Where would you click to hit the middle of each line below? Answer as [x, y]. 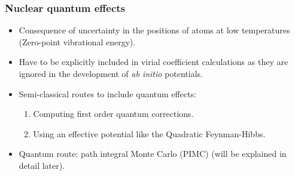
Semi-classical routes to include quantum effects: [108, 93]
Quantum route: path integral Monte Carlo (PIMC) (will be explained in [153, 154]
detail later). [42, 165]
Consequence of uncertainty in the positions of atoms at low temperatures [154, 30]
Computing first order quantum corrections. [113, 114]
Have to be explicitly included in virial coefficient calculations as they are [153, 62]
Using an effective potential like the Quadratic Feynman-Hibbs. [149, 133]
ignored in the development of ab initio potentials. [111, 73]
